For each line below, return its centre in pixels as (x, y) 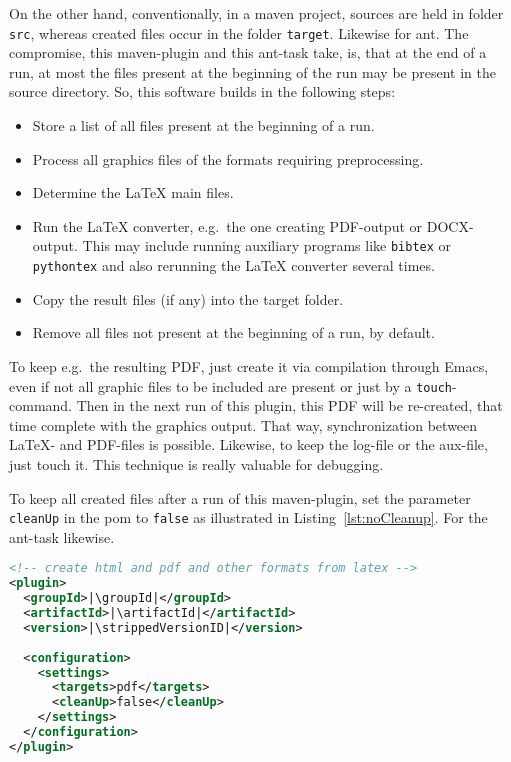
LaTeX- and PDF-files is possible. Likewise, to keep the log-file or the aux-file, (248, 444)
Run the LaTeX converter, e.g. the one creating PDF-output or (227, 225)
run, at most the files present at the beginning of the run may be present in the (252, 71)
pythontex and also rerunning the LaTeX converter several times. (233, 265)
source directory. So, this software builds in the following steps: (202, 91)
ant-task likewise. (62, 536)
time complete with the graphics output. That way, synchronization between (243, 424)
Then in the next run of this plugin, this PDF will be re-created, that (289, 405)
